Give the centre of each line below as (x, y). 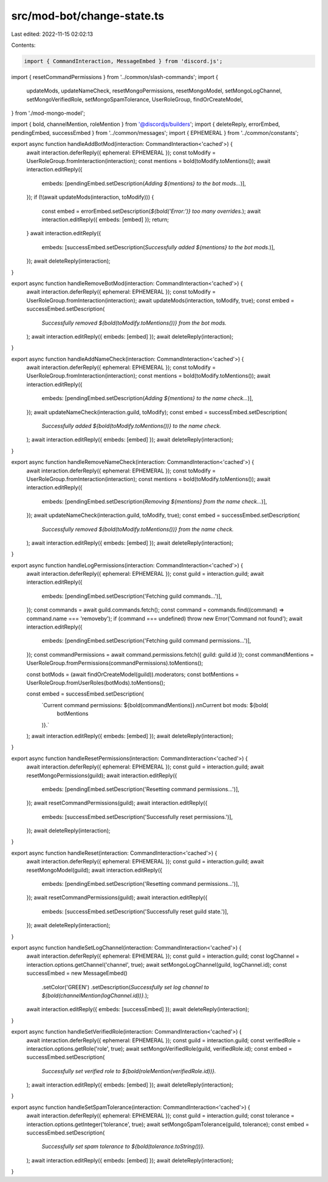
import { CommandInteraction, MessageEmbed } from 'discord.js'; (123, 61)
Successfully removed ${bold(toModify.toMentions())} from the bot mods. (134, 323)
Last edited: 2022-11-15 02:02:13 (52, 34)
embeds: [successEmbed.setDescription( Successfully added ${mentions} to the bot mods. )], (158, 247)
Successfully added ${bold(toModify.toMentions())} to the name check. (131, 426)
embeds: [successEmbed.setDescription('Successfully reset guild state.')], (135, 911)
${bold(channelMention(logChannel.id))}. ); (95, 995)
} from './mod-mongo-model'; (48, 113)
